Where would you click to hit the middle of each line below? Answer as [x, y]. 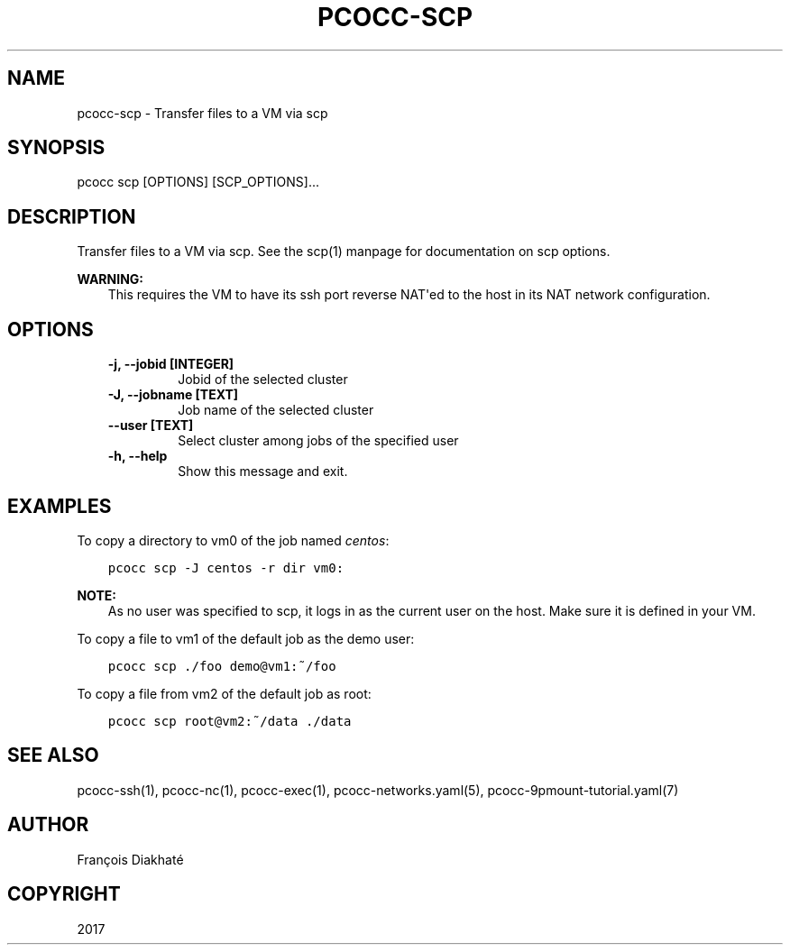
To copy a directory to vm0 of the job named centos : [233, 540]
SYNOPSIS [56, 148]
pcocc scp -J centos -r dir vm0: [226, 568]
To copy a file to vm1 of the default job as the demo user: [246, 638]
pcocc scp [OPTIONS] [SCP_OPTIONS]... [198, 182]
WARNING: [110, 279]
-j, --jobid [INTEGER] [171, 364]
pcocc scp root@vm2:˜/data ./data [230, 721]
